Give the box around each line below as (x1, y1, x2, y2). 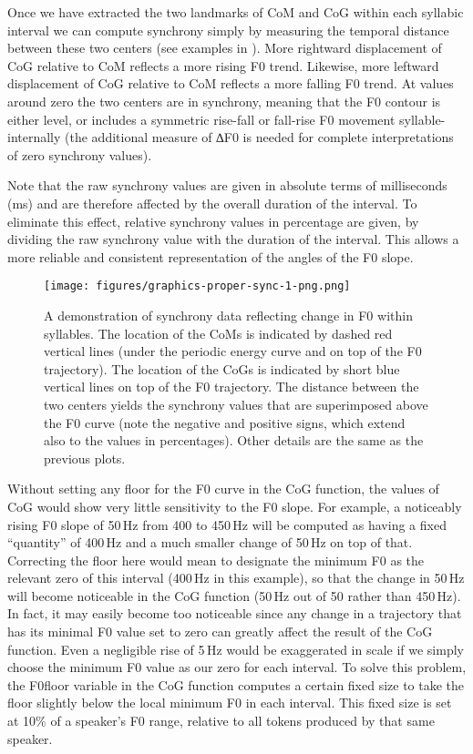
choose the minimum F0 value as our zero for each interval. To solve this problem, (7, 657, 467, 677)
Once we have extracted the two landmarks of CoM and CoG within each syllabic (7, 3, 464, 21)
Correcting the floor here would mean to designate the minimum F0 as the (7, 550, 425, 569)
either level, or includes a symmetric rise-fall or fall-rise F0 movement (7, 109, 396, 128)
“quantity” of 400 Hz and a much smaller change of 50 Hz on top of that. (7, 533, 413, 552)
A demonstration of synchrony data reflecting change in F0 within (44, 305, 413, 324)
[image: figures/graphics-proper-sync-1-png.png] (44, 280, 351, 293)
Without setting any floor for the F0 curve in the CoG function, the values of (7, 479, 439, 498)
